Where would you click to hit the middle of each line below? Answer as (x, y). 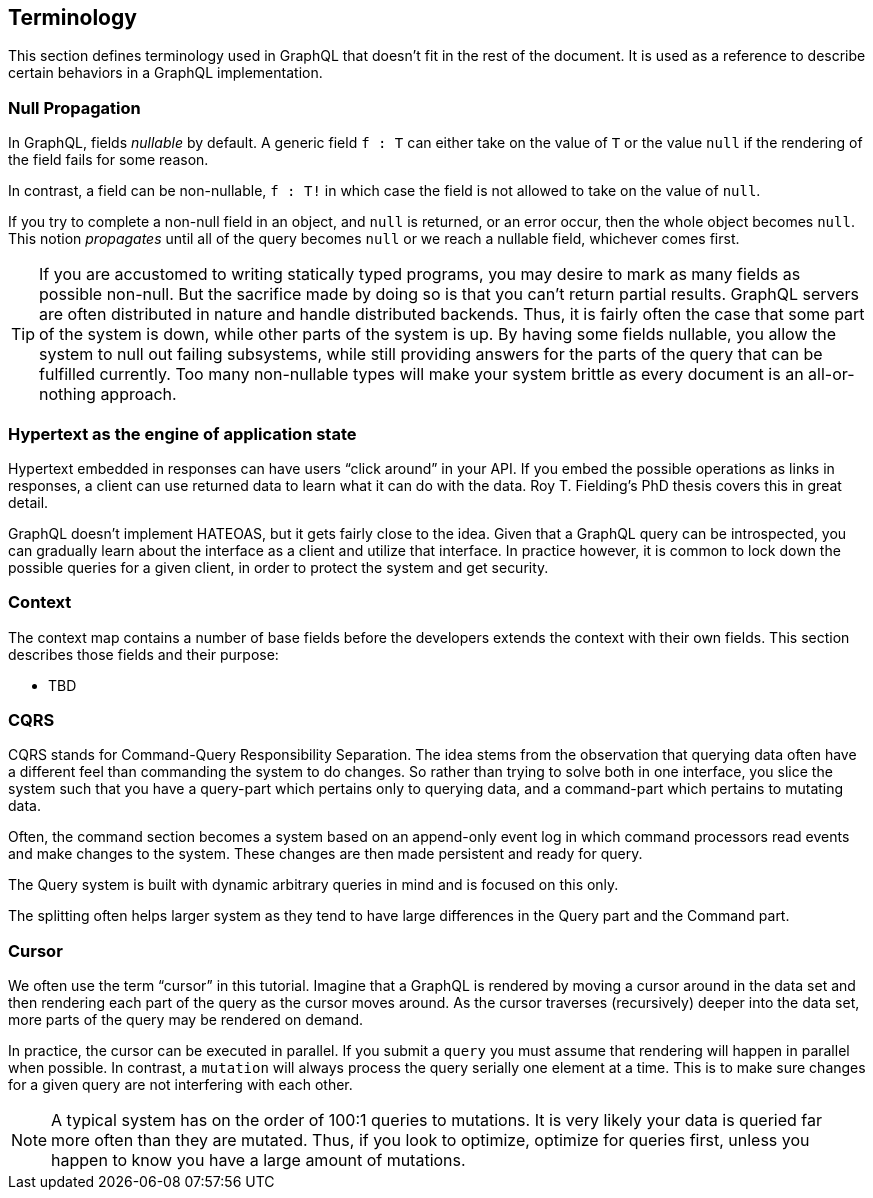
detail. (28, 502)
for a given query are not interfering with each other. (180, 1085)
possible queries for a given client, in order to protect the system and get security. (278, 567)
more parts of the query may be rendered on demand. (186, 1020)
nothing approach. (108, 394)
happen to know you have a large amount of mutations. (258, 1160)
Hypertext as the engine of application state (182, 433)
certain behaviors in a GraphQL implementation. (165, 73)
